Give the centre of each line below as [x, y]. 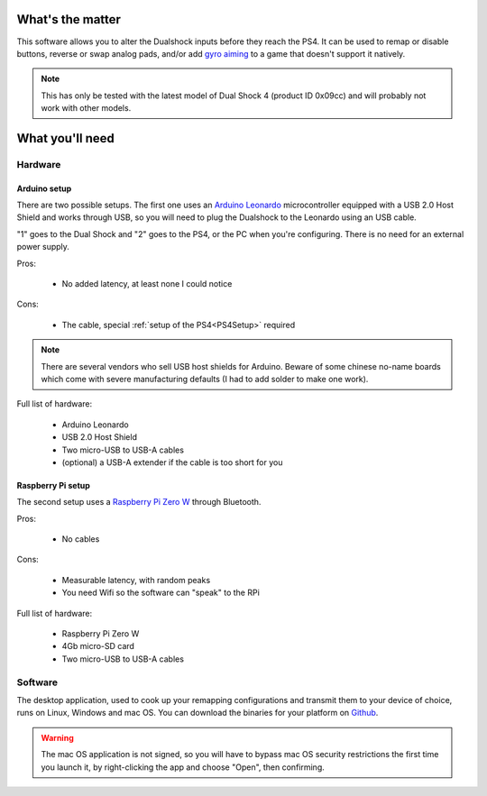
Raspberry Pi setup [53, 485]
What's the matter [69, 19]
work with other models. [86, 108]
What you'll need [65, 138]
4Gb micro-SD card [98, 646]
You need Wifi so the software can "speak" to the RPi [161, 593]
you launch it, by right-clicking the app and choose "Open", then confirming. [183, 767]
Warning [57, 737]
